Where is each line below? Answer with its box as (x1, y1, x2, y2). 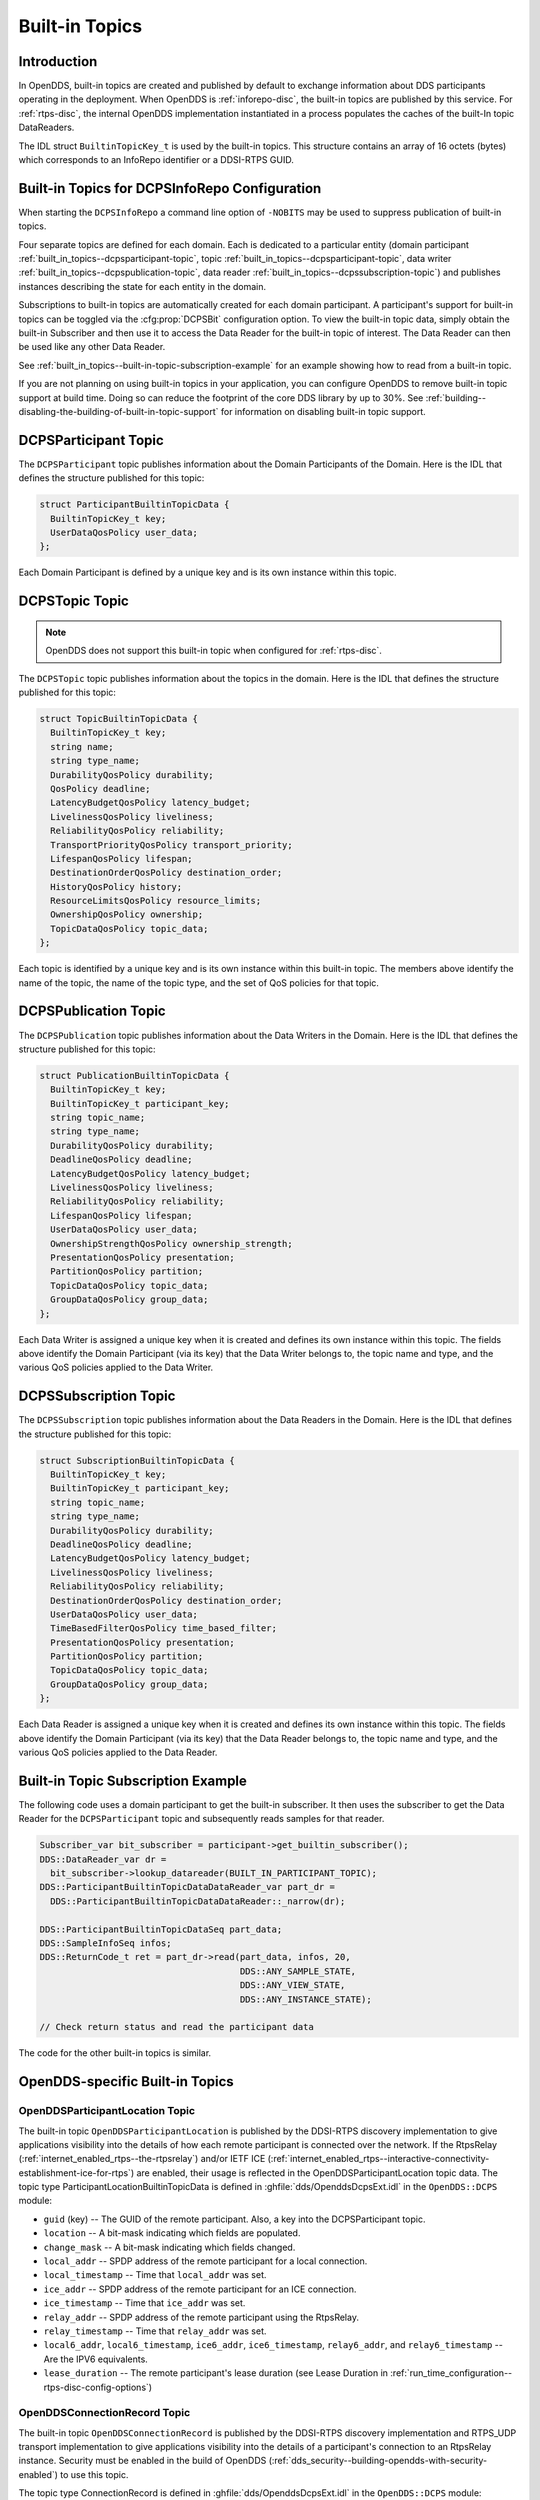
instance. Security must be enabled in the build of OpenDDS (18, 2455, 267, 2467)
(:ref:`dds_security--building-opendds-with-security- (268, 2455, 488, 2467)
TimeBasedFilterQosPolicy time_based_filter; (50, 1623, 277, 1634)
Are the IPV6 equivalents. (43, 2353, 149, 2365)
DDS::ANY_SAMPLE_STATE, (239, 1965, 357, 1977)
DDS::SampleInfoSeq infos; (39, 1938, 172, 1949)
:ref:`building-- (425, 391, 487, 404)
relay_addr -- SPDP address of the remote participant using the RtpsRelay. (43, 2311, 360, 2323)
